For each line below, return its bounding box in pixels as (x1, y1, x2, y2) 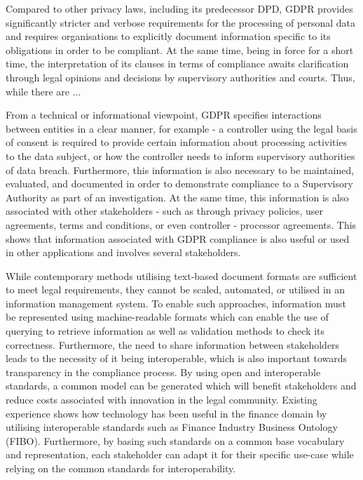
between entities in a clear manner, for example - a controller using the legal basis (6, 121, 357, 135)
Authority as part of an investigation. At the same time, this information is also (6, 189, 349, 204)
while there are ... (6, 84, 81, 98)
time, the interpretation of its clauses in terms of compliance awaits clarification (6, 56, 349, 71)
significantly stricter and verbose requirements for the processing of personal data (6, 15, 356, 29)
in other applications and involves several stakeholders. (6, 245, 241, 260)
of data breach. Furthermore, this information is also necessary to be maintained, (6, 162, 355, 177)
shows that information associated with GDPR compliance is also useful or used (6, 231, 350, 246)
